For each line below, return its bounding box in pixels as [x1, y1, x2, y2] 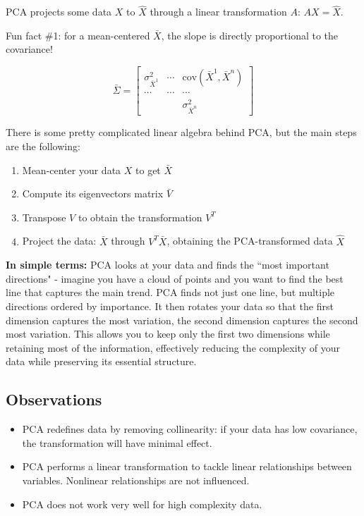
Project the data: [22, 233, 97, 248]
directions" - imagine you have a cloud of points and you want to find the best [6, 271, 344, 285]
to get [135, 162, 161, 177]
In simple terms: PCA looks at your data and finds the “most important [6, 257, 329, 272]
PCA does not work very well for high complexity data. [22, 496, 262, 511]
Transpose [22, 209, 66, 224]
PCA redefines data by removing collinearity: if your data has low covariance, [22, 422, 358, 436]
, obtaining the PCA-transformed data [166, 233, 333, 248]
